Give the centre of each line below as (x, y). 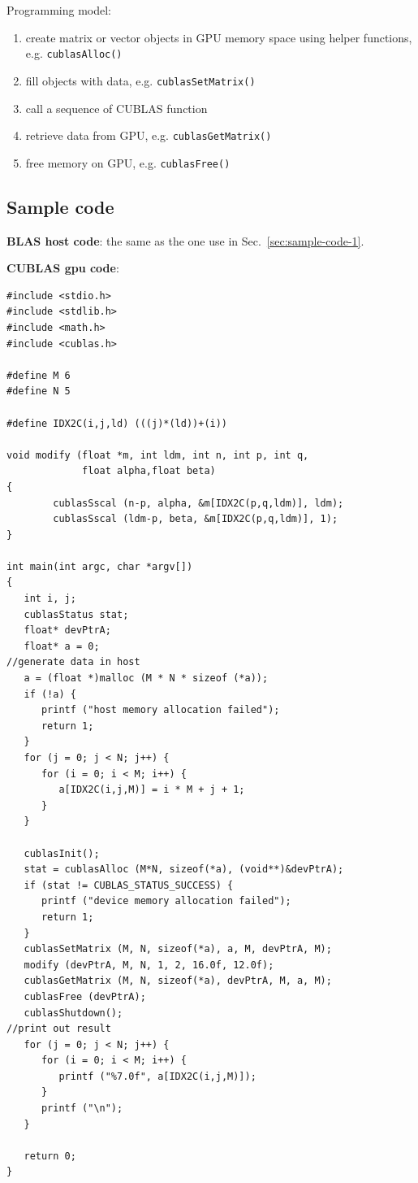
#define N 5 (39, 391)
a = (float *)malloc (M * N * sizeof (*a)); (146, 678)
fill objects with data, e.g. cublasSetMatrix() (140, 80)
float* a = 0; (62, 646)
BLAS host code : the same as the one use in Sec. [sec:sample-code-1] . (185, 240)
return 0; (50, 1156)
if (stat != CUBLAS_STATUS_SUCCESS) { (129, 885)
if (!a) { (50, 694)
